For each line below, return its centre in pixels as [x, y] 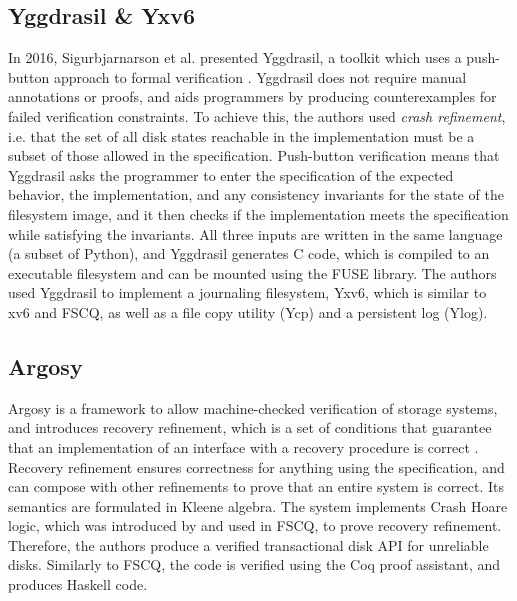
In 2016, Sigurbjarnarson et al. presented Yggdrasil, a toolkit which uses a [235, 57]
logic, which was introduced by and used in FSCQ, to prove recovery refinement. [255, 525]
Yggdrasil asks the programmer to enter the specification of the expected [231, 174]
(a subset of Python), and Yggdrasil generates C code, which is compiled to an [249, 253]
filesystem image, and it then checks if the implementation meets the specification [258, 213]
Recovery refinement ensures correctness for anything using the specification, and [256, 466]
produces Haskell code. [78, 584]
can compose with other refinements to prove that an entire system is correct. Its [256, 486]
